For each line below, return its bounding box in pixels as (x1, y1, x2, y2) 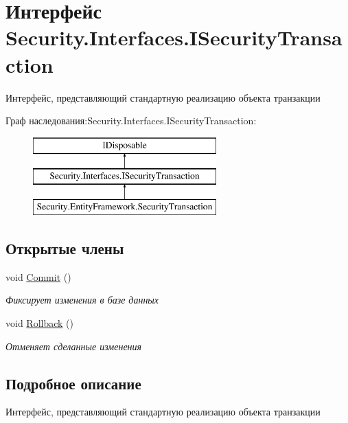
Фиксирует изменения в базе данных (5, 293, 159, 307)
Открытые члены (5, 238, 124, 259)
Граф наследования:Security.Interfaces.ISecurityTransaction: (5, 113, 257, 128)
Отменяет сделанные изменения (5, 339, 142, 353)
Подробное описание (5, 372, 141, 393)
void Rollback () (5, 316, 73, 330)
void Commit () (5, 269, 71, 284)
